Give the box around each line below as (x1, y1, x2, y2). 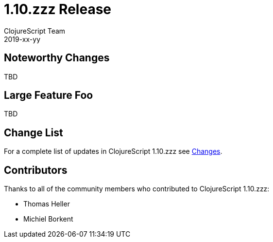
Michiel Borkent (23, 215, 73, 223)
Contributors (4, 164, 68, 176)
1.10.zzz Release (4, 1, 112, 18)
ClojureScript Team (4, 26, 66, 35)
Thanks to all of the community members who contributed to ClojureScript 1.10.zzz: (4, 185, 270, 193)
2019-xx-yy (4, 35, 41, 43)
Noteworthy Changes (4, 52, 110, 64)
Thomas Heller (23, 200, 70, 208)
